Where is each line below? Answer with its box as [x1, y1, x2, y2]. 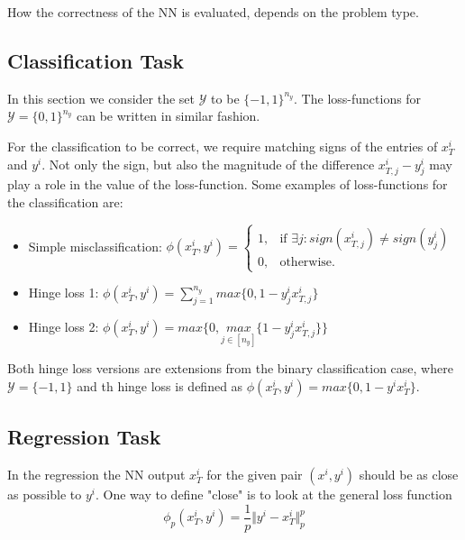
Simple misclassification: [28, 236, 162, 255]
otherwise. [279, 255, 335, 269]
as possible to [7, 484, 82, 503]
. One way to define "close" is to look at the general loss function [96, 484, 452, 503]
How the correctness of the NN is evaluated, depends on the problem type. [7, 3, 419, 21]
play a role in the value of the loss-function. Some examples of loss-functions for [7, 175, 448, 194]
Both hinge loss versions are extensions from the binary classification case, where [7, 359, 453, 378]
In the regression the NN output [7, 464, 186, 483]
